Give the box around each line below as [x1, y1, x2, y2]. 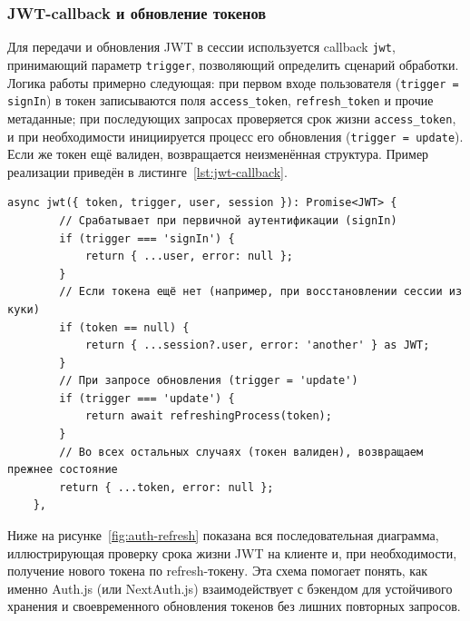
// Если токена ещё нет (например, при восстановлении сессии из [59, 285, 463, 299]
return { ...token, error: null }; [59, 480, 274, 494]
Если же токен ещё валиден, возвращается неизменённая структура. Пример [7, 144, 429, 163]
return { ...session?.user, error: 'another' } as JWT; [84, 339, 430, 352]
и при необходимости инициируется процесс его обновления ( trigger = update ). [7, 126, 464, 145]
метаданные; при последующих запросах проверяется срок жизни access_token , [7, 108, 456, 127]
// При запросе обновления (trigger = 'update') [59, 374, 358, 388]
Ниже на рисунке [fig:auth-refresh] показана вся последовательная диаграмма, [7, 526, 439, 545]
